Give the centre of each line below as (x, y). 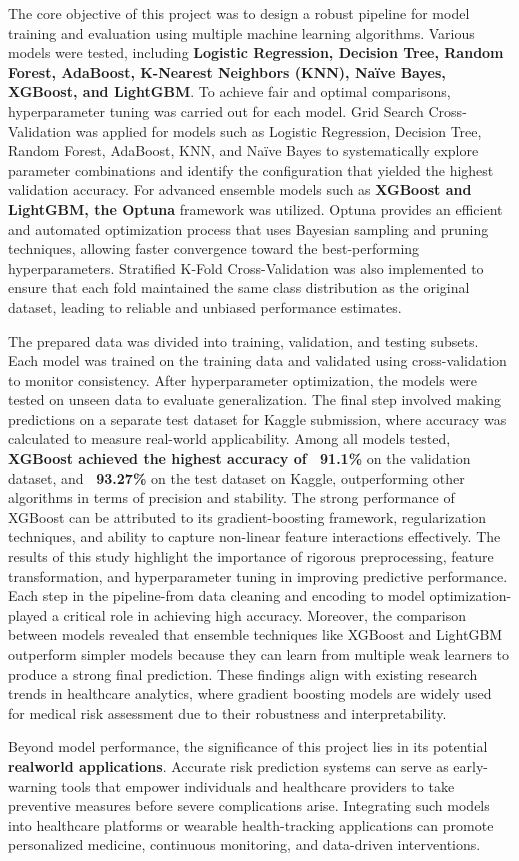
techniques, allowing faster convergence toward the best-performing (214, 248)
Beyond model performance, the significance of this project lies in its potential (248, 746)
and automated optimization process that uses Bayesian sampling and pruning (248, 228)
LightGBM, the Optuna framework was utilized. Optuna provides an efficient (255, 208)
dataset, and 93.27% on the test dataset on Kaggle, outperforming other (236, 477)
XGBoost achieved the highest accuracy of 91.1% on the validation (239, 458)
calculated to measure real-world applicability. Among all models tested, (229, 438)
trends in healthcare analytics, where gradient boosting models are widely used (250, 693)
